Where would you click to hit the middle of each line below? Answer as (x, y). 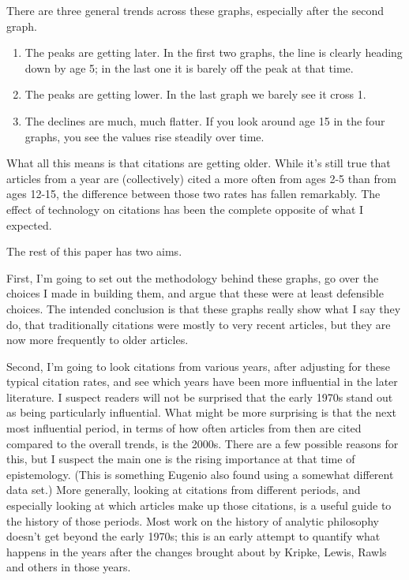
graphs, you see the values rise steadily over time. (144, 136)
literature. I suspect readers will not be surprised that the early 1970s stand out (200, 397)
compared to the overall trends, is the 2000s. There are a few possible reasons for (203, 443)
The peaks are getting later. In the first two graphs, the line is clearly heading (214, 52)
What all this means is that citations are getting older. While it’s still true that (199, 163)
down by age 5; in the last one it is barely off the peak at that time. (189, 67)
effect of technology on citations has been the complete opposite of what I (185, 209)
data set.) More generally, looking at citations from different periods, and (184, 490)
